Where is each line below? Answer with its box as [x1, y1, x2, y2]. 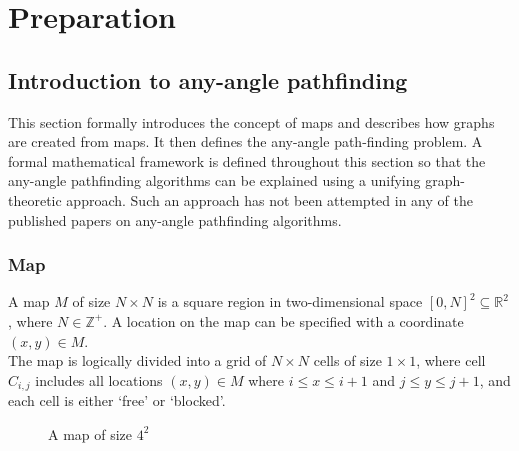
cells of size [313, 350, 382, 371]
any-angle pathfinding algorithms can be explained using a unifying [8, 170, 421, 191]
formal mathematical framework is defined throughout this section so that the [8, 150, 486, 171]
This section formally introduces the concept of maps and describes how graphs [8, 111, 495, 132]
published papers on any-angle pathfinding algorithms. [8, 209, 342, 230]
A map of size [48, 423, 133, 444]
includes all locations [35, 369, 163, 390]
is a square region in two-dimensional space [157, 291, 423, 312]
